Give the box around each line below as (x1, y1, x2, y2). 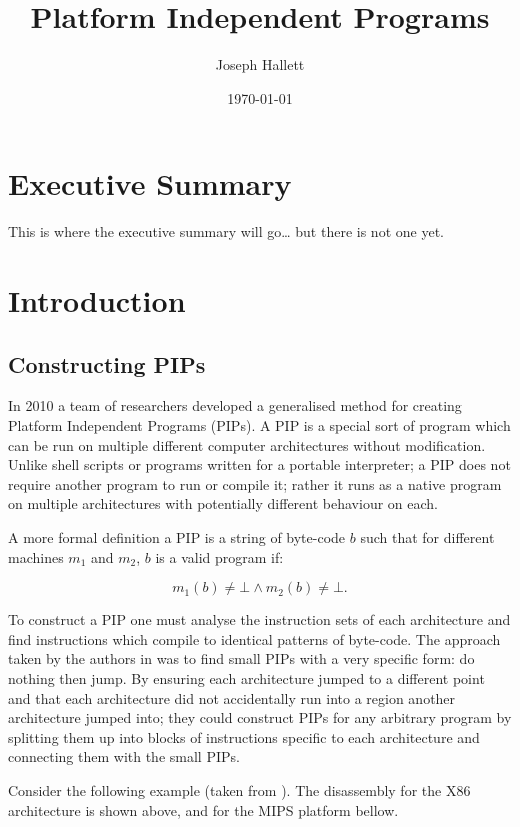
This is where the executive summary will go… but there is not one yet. (8, 221, 444, 242)
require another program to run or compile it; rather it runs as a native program (8, 473, 502, 494)
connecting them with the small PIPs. (8, 746, 240, 767)
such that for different (360, 526, 495, 547)
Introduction (8, 280, 186, 321)
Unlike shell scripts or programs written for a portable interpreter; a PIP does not (8, 454, 511, 475)
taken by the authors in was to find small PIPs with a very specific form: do (8, 648, 475, 669)
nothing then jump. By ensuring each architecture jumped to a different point (8, 667, 485, 688)
